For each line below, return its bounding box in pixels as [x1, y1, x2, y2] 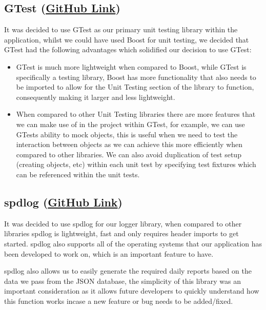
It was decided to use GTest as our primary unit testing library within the [4, 24, 238, 35]
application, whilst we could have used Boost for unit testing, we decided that [4, 34, 249, 45]
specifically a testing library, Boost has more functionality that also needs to [16, 71, 256, 82]
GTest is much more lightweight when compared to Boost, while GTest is [16, 61, 247, 72]
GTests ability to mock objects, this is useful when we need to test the [16, 129, 238, 139]
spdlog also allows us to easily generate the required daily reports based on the [4, 265, 252, 276]
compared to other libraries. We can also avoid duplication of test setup [16, 149, 241, 159]
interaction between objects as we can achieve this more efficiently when [16, 139, 243, 150]
